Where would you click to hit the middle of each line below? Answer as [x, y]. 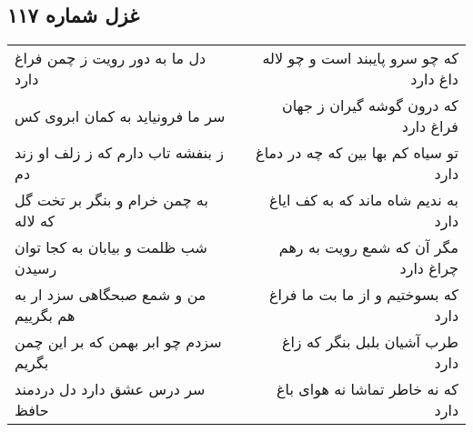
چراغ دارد [429, 268]
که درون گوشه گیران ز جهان [370, 105]
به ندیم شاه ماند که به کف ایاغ [364, 200]
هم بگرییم [45, 316]
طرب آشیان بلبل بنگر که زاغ [370, 342]
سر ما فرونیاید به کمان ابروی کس [120, 116]
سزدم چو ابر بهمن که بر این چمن [118, 342]
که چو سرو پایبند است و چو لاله [360, 58]
